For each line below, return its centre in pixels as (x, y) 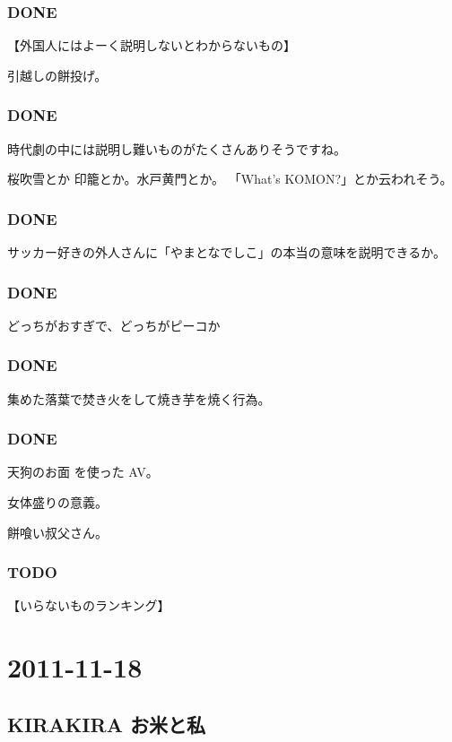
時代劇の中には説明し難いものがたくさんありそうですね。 (177, 148)
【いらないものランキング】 (89, 605)
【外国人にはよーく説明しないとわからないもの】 (152, 45)
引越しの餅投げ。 (57, 75)
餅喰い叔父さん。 (57, 532)
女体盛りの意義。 (57, 502)
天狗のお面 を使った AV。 (83, 472)
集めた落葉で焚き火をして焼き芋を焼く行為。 (139, 398)
